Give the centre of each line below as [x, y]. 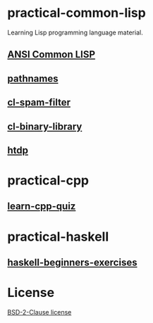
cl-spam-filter [39, 102]
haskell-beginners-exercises [72, 263]
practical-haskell [58, 236]
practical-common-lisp [76, 13]
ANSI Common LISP [51, 55]
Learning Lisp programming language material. [75, 32]
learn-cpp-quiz [42, 207]
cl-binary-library [45, 126]
